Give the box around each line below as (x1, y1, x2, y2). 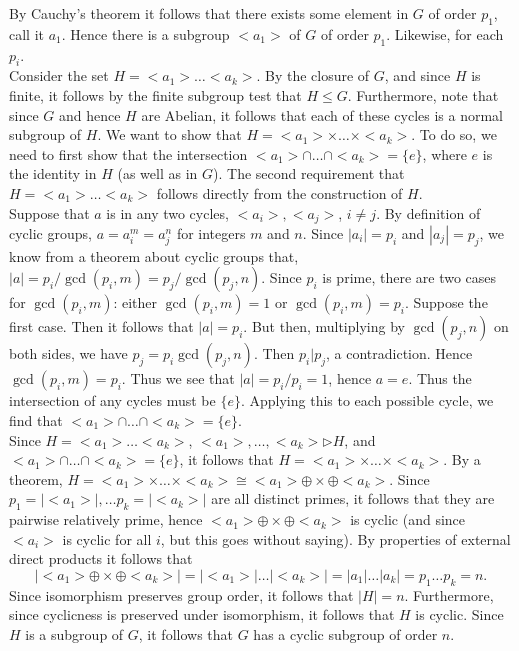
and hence (58, 104, 121, 125)
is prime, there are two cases (322, 267, 497, 288)
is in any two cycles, (106, 202, 229, 223)
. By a (443, 449, 481, 470)
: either (113, 292, 158, 313)
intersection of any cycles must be (9, 390, 216, 411)
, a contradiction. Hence (326, 343, 473, 364)
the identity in (9, 163, 97, 184)
